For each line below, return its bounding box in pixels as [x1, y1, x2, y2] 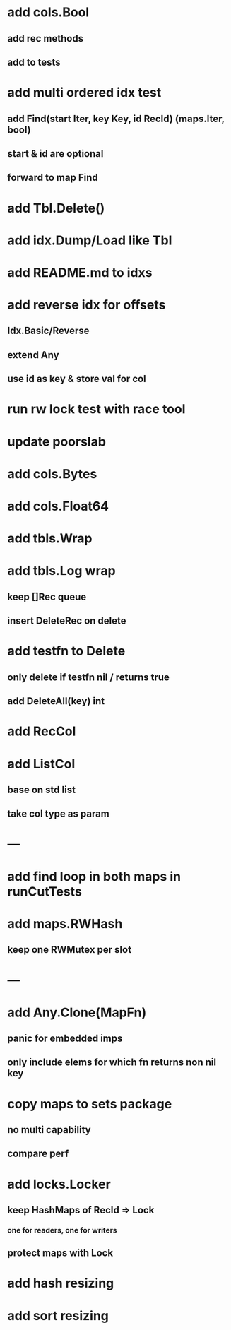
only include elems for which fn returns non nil [7, 1057, 217, 1069]
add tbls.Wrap [7, 530, 93, 547]
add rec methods [7, 32, 83, 44]
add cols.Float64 [7, 499, 109, 514]
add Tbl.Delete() [7, 200, 105, 216]
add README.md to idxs [7, 264, 153, 280]
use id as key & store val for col [7, 373, 146, 385]
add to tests [7, 56, 61, 68]
